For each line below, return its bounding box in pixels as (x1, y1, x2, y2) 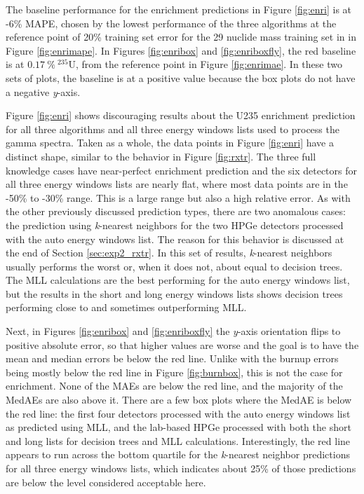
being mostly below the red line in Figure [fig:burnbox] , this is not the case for (6, 364, 343, 379)
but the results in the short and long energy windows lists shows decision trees (6, 286, 343, 301)
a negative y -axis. (6, 84, 81, 99)
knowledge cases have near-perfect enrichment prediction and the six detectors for (6, 163, 358, 177)
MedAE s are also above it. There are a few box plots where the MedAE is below (6, 392, 352, 407)
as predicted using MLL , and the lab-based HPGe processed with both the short (6, 420, 351, 434)
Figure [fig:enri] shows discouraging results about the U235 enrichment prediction (6, 108, 356, 123)
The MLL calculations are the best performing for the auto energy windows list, (6, 273, 350, 287)
